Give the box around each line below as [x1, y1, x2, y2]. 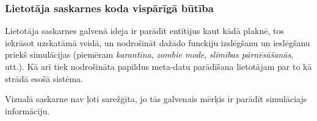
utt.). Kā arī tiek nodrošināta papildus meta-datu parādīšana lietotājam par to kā [5, 60, 312, 72]
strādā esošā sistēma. [5, 72, 83, 85]
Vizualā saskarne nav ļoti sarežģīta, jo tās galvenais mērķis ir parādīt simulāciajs [5, 92, 307, 105]
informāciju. [5, 104, 50, 117]
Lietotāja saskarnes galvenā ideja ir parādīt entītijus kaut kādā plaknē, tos [5, 24, 284, 37]
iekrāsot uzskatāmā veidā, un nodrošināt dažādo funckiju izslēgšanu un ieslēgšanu [5, 36, 310, 49]
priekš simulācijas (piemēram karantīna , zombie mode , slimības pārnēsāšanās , [5, 48, 294, 61]
